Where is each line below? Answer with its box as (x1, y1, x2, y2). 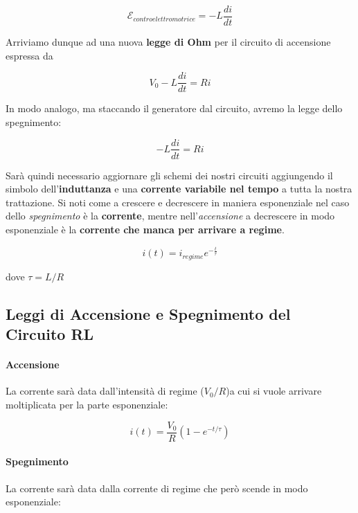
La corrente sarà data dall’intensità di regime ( (6, 384, 204, 398)
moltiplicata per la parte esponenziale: (6, 397, 168, 412)
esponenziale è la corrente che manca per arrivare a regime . (6, 222, 285, 236)
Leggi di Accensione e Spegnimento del (6, 303, 291, 324)
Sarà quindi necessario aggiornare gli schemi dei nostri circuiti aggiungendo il (6, 168, 333, 182)
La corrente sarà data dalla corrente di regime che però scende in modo (6, 480, 308, 495)
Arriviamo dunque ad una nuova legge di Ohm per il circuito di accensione (6, 35, 331, 49)
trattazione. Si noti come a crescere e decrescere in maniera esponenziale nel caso (6, 195, 350, 209)
